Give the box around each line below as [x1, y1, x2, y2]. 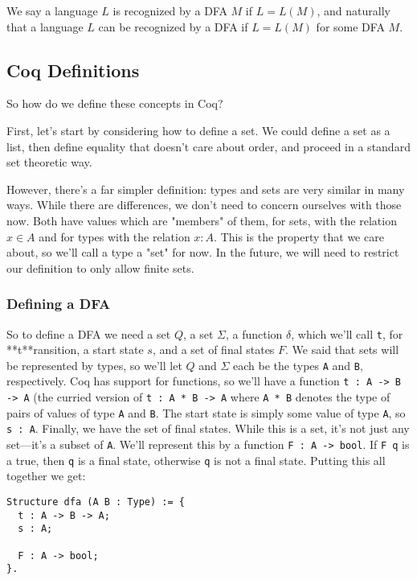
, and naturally [317, 2, 390, 19]
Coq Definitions [6, 57, 140, 82]
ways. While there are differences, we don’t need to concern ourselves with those [6, 196, 402, 213]
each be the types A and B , [233, 356, 363, 373]
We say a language [6, 2, 98, 19]
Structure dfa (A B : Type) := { [6, 496, 185, 508]
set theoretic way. [6, 154, 92, 171]
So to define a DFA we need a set [6, 325, 171, 342]
